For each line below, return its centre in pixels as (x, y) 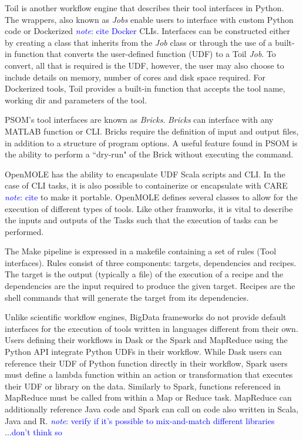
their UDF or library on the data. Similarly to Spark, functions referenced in (143, 386)
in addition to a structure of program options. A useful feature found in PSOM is (151, 142)
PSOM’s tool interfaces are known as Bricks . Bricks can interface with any (139, 120)
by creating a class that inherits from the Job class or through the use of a (139, 42)
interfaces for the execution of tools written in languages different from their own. (151, 328)
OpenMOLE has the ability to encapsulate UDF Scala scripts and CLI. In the (145, 174)
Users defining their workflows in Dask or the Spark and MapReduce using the (146, 340)
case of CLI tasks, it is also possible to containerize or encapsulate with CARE (146, 185)
